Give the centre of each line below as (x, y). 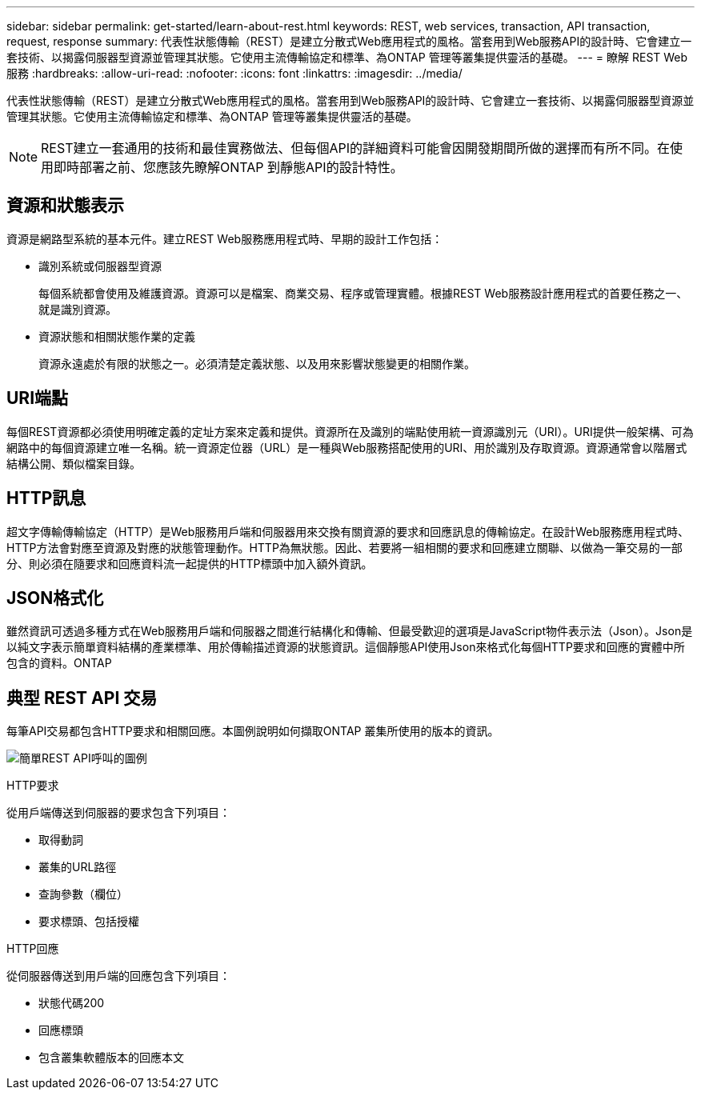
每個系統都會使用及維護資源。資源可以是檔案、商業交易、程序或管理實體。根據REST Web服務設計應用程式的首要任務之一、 (363, 293)
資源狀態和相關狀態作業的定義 (117, 336)
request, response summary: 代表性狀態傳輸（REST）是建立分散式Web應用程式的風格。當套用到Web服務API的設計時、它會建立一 (349, 41)
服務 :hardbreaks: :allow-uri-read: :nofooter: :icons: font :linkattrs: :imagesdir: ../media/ (234, 73)
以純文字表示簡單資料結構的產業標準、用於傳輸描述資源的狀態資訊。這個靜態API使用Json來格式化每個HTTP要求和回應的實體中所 (346, 647)
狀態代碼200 (72, 1003)
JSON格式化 (55, 598)
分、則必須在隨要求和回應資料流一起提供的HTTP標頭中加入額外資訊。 (190, 563)
